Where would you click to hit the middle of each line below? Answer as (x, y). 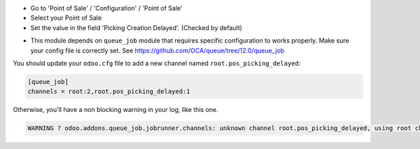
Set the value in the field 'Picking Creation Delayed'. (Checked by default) (136, 27)
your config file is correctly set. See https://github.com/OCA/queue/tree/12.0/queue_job (157, 50)
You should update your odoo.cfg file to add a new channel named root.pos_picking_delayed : (157, 63)
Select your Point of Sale (66, 18)
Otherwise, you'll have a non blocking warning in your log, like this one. (115, 110)
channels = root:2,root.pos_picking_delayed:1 (109, 92)
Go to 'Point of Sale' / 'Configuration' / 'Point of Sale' (106, 8)
